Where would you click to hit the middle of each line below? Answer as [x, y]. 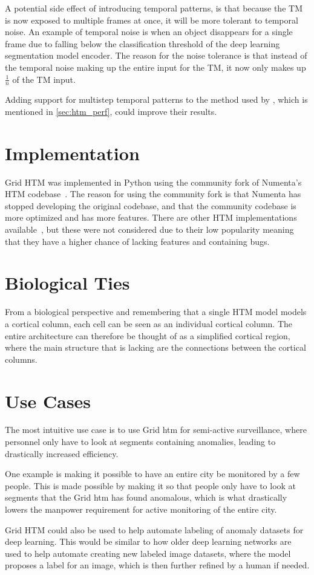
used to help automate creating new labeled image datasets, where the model [148, 553]
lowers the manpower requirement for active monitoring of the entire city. [141, 509]
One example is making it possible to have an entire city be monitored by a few [152, 474]
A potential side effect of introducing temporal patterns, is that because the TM [154, 8]
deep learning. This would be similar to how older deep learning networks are [148, 541]
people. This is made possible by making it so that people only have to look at [151, 485]
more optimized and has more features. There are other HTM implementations [151, 217]
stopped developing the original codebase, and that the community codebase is [151, 205]
